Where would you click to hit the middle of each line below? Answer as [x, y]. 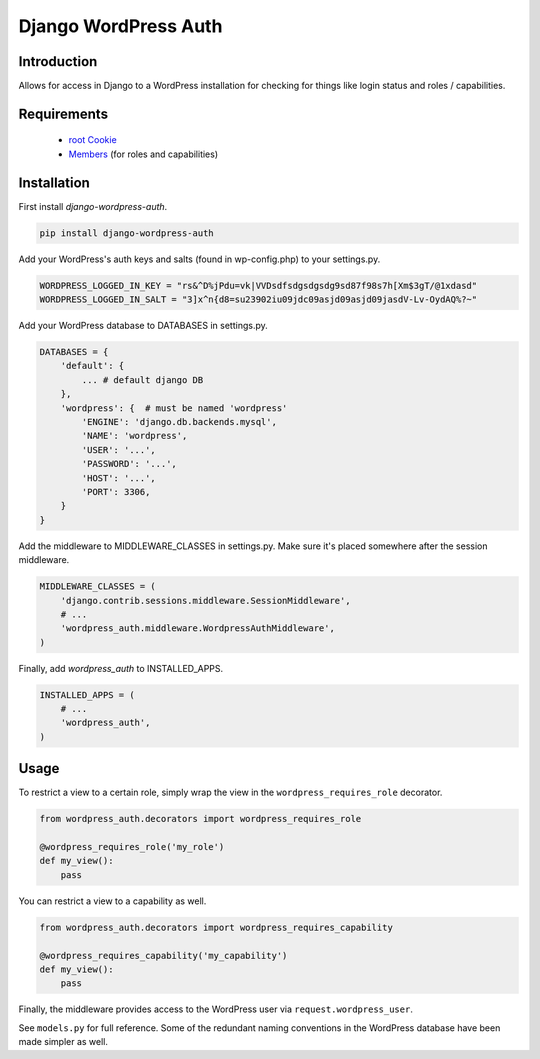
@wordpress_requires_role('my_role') [132, 847]
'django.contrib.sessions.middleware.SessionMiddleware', [205, 600]
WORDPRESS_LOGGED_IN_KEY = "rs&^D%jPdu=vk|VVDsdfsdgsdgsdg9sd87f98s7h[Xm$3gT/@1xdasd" [258, 285]
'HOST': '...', [119, 478]
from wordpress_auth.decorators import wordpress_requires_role [200, 819]
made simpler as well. [63, 1042]
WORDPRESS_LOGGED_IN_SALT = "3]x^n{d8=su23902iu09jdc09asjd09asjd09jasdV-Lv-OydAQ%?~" [258, 299]
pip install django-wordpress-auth [126, 233]
